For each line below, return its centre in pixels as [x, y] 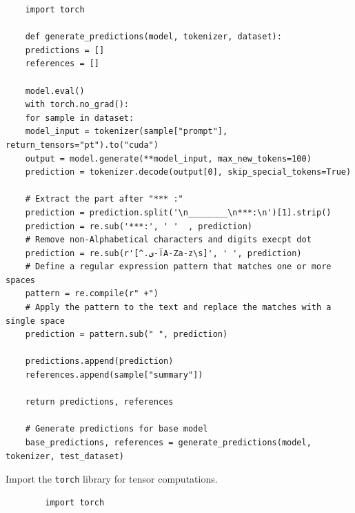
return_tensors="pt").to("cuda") [82, 145]
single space [35, 321]
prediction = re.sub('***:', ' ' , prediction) [139, 226]
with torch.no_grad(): [77, 105]
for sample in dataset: [80, 118]
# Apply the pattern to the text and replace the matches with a [178, 308]
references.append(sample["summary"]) [114, 375]
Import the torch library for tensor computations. [112, 479]
